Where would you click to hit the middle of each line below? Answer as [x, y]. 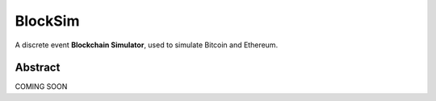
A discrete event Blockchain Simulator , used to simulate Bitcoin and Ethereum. [147, 45]
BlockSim [47, 21]
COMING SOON [41, 87]
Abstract [38, 68]
